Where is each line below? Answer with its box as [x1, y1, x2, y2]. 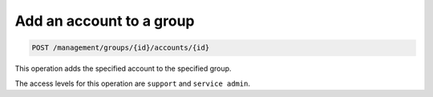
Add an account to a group [14, 12, 195, 30]
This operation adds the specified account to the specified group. [14, 64, 232, 74]
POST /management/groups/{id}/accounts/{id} [31, 43, 210, 52]
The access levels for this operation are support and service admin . [14, 79, 250, 88]
